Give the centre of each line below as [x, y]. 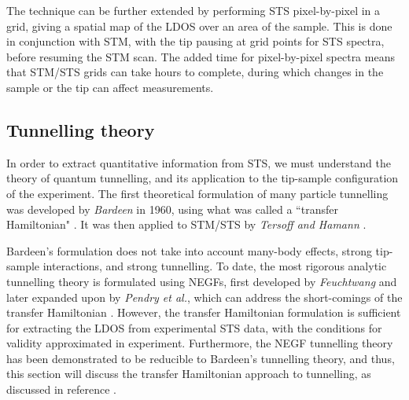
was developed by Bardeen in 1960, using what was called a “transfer [172, 209]
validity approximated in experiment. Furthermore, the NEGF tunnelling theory [200, 343]
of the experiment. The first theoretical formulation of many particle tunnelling [197, 193]
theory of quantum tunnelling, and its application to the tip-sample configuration [203, 178]
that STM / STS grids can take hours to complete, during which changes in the [195, 72]
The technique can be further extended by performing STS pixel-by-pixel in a [193, 10]
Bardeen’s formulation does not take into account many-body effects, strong [189, 250]
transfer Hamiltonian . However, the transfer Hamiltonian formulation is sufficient [204, 312]
